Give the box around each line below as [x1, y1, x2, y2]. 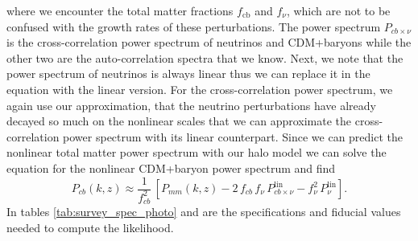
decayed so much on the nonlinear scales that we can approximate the [6, 112, 352, 129]
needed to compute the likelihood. [6, 219, 174, 235]
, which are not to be [286, 2, 391, 18]
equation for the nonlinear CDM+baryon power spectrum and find [6, 159, 336, 176]
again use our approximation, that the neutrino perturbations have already [6, 96, 376, 113]
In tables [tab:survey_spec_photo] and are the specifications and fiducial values [6, 203, 401, 220]
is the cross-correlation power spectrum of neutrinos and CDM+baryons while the [6, 34, 412, 51]
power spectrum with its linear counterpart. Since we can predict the [63, 128, 404, 145]
